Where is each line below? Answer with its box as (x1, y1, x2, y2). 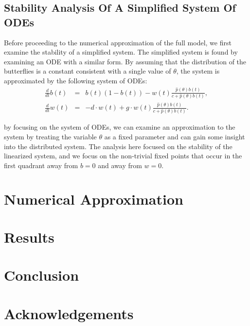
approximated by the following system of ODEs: (4, 75, 147, 85)
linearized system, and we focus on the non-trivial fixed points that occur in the (4, 151, 242, 161)
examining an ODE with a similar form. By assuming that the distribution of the (4, 56, 247, 66)
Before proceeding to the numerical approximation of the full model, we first (4, 37, 232, 47)
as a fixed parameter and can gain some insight (104, 131, 245, 141)
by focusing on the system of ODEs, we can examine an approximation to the (4, 122, 235, 132)
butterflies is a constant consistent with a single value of (4, 66, 171, 76)
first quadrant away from (4, 160, 78, 170)
